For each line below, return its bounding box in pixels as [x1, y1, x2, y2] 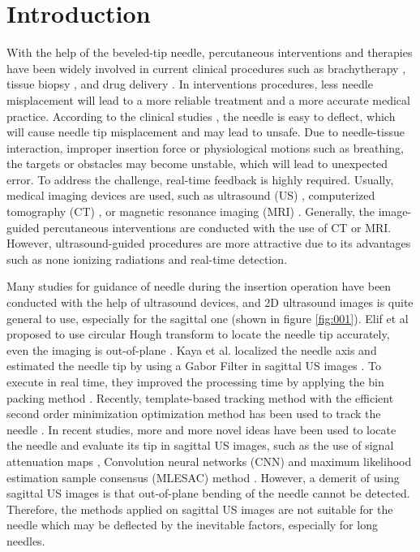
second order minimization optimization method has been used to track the [6, 405, 381, 422]
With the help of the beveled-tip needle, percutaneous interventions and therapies [6, 44, 413, 61]
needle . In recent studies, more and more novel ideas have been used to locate [6, 420, 396, 438]
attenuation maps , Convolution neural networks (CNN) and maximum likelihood [6, 452, 412, 469]
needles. [6, 532, 45, 549]
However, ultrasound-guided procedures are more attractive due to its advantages [6, 235, 411, 252]
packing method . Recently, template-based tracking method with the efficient [6, 389, 394, 406]
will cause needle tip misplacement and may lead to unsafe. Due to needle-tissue [6, 123, 405, 140]
